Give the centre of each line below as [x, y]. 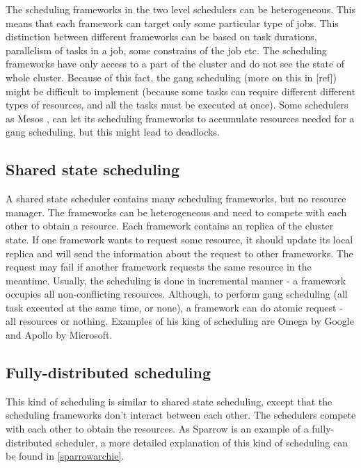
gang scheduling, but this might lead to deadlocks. [113, 132]
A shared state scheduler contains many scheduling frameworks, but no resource [176, 199]
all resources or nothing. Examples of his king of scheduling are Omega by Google [180, 321]
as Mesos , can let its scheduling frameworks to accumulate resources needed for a [180, 118]
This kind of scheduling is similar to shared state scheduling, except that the [169, 401]
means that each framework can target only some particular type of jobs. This [172, 23]
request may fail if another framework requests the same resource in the [159, 267]
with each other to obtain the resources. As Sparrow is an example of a [157, 429]
